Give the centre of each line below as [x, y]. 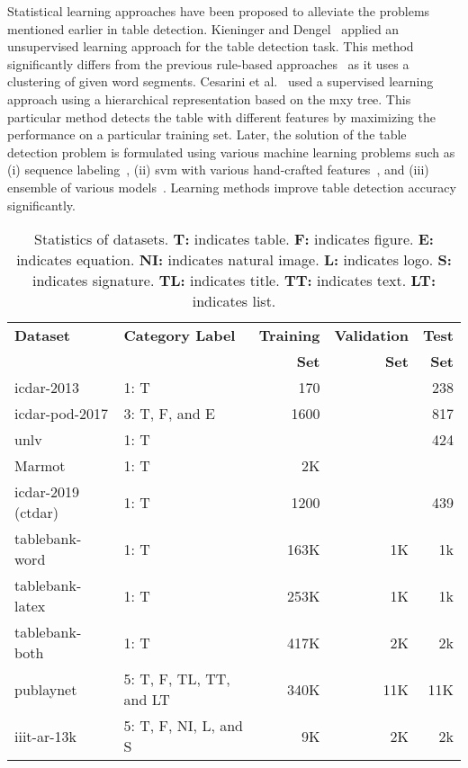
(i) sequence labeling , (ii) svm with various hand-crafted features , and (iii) [218, 170]
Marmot [40, 466]
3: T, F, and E [169, 414]
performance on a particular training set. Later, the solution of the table [207, 134]
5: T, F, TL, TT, [177, 679]
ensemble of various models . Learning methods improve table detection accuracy [232, 187]
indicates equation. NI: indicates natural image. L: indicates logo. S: [234, 260]
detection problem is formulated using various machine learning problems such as [231, 152]
